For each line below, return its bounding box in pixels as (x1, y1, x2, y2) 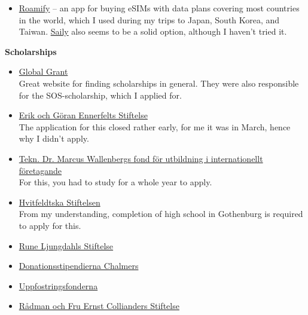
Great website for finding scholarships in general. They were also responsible (19, 77, 299, 89)
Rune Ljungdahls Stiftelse (19, 239, 114, 252)
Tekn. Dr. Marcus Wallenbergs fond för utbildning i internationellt (19, 152, 263, 164)
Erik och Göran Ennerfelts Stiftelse (19, 109, 148, 121)
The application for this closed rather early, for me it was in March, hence (19, 120, 291, 133)
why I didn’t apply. (19, 132, 89, 145)
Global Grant (19, 65, 68, 78)
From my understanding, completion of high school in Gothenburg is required (19, 207, 303, 220)
